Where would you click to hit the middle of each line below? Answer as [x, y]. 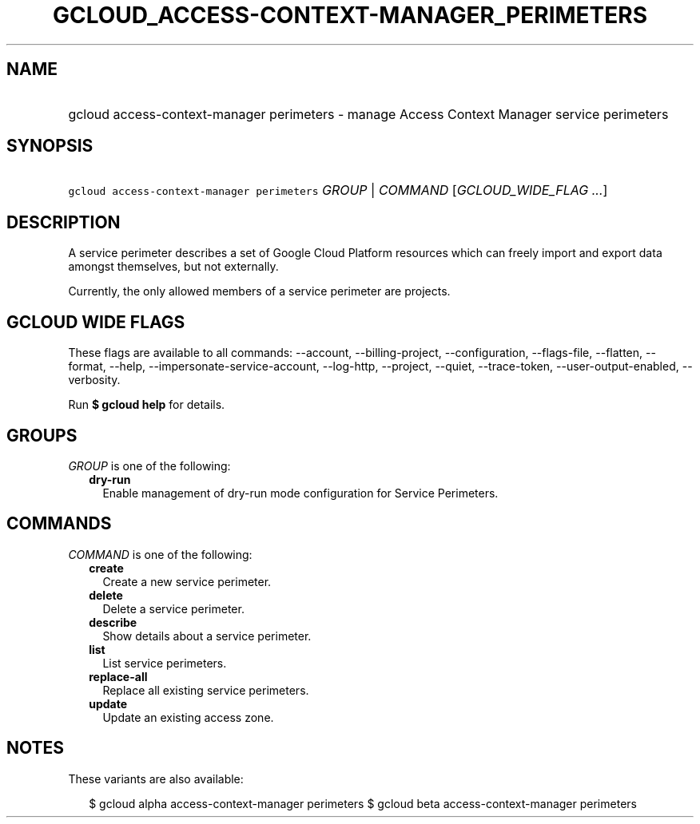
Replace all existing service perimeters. [206, 690]
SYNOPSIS [50, 146]
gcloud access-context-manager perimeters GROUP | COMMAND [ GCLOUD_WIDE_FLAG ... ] [338, 190]
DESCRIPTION [64, 222]
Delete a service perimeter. [173, 608]
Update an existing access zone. [188, 717]
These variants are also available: [156, 778]
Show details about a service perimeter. [207, 636]
